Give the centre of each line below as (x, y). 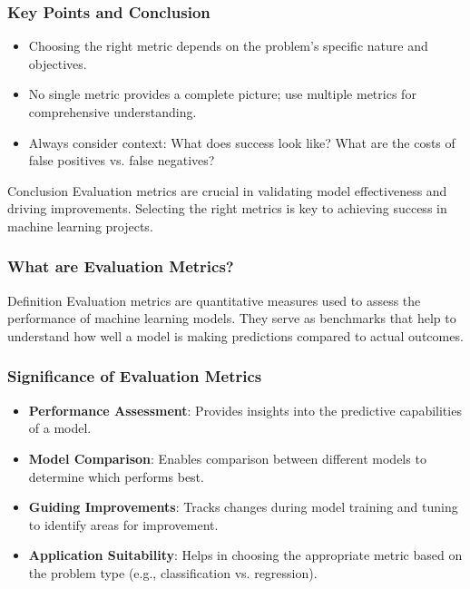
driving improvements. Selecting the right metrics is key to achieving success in (227, 208)
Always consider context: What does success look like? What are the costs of (242, 142)
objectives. (58, 63)
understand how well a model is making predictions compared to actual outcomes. (235, 335)
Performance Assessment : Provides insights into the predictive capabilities (245, 410)
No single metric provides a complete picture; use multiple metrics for (222, 94)
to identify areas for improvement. (123, 524)
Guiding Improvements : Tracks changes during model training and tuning (243, 507)
